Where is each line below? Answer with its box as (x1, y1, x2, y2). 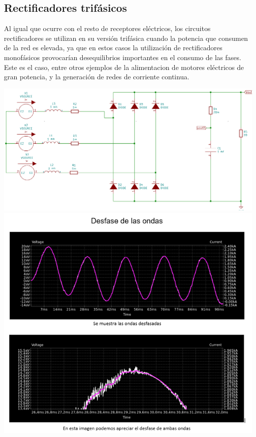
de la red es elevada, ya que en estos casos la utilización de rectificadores (4, 42, 223, 53)
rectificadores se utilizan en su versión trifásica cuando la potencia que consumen (4, 33, 248, 43)
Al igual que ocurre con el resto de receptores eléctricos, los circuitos (4, 23, 211, 34)
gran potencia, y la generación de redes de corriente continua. (4, 71, 190, 82)
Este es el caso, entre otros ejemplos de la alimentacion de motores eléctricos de (4, 62, 244, 72)
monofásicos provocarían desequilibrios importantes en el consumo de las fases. (4, 52, 241, 62)
